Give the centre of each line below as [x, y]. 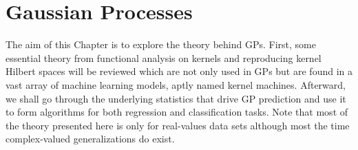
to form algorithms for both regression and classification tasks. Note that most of [177, 112]
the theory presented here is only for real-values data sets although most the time [178, 125]
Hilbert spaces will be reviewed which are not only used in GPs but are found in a [179, 71]
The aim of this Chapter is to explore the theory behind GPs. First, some [161, 44]
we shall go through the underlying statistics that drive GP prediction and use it [176, 98]
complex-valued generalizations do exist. [90, 139]
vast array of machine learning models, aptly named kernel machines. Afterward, [176, 84]
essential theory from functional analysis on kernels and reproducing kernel [164, 57]
